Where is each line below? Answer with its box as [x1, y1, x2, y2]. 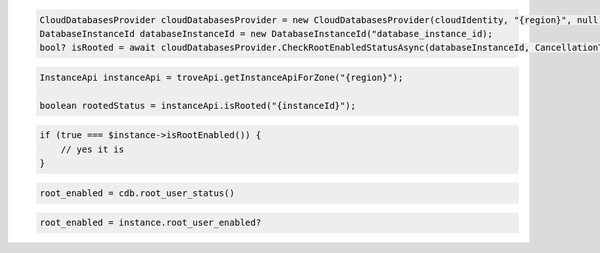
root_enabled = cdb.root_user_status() [39, 187, 235, 199]
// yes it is [60, 143, 125, 155]
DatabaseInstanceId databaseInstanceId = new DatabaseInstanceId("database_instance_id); [39, 28, 494, 39]
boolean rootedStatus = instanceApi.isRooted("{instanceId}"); [39, 100, 357, 111]
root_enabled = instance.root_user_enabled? [39, 217, 262, 229]
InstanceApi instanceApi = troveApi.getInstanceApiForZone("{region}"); [39, 71, 404, 83]
